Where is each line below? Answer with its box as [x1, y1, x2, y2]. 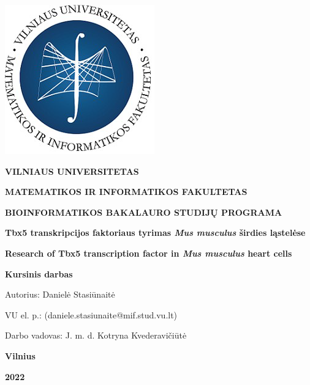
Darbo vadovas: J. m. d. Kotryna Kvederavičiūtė [5, 329, 187, 342]
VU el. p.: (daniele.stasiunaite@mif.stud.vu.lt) [5, 308, 178, 321]
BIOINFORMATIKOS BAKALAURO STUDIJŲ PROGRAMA [5, 205, 282, 218]
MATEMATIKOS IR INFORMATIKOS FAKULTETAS [5, 185, 248, 198]
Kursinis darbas [5, 267, 73, 280]
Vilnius [5, 349, 36, 362]
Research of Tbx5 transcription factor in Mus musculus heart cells [5, 246, 292, 259]
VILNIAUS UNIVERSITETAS [5, 164, 139, 177]
